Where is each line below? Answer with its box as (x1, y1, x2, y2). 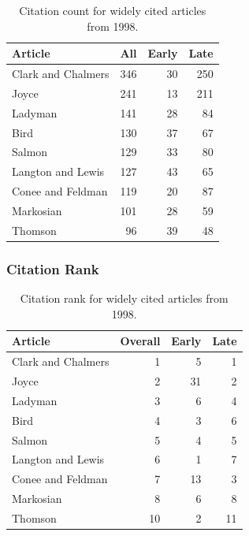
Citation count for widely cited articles (19, 2, 206, 18)
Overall (120, 333, 161, 349)
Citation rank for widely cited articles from (20, 290, 229, 307)
